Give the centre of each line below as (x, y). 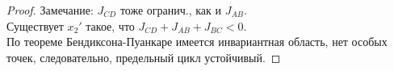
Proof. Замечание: (50, 10)
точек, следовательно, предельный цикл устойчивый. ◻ (144, 57)
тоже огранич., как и (171, 10)
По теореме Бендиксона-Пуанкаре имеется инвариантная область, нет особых (197, 42)
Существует (35, 25)
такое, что (110, 25)
